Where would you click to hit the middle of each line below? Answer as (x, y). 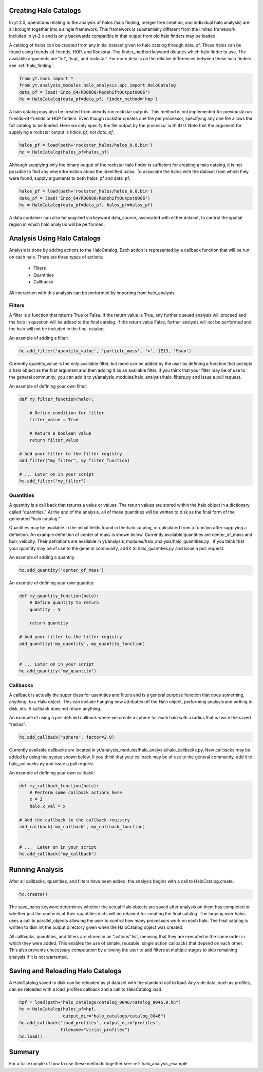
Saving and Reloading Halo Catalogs (65, 971)
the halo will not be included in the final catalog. (57, 329)
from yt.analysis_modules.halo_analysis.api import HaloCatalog (98, 85)
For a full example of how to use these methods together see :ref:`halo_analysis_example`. (99, 1064)
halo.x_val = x (47, 806)
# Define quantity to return (64, 603)
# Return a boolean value (60, 433)
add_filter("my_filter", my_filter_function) (75, 461)
